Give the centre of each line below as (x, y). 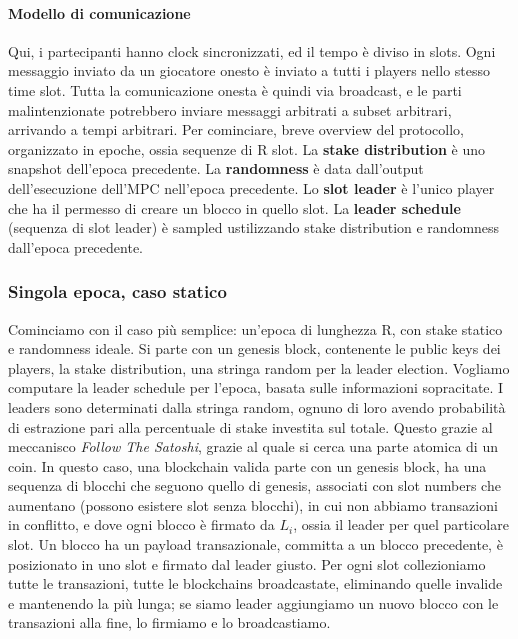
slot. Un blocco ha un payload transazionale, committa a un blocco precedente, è (255, 544)
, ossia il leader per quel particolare (401, 524)
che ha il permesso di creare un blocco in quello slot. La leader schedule (234, 207)
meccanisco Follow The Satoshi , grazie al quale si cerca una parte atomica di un (253, 446)
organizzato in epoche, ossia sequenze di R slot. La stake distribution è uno (247, 148)
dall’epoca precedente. (75, 246)
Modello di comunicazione (99, 12)
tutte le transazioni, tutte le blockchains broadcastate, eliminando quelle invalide (255, 583)
